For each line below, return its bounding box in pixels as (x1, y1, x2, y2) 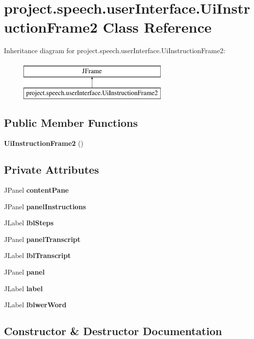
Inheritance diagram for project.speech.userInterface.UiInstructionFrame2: (4, 45, 226, 56)
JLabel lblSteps (4, 218, 54, 228)
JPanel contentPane (4, 185, 69, 195)
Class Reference (103, 17, 212, 37)
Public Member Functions (4, 115, 138, 130)
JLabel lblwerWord (4, 299, 66, 310)
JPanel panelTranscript (4, 234, 81, 244)
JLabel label (4, 283, 43, 293)
